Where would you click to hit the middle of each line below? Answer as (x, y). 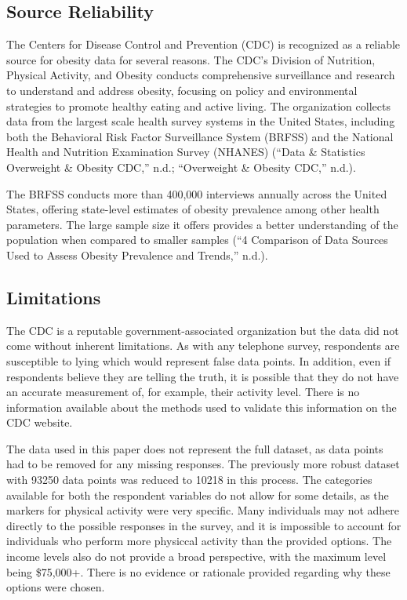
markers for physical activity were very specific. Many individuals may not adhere (203, 510)
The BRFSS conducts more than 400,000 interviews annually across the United (197, 193)
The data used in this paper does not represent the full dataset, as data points (195, 448)
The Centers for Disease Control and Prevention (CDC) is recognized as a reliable (203, 44)
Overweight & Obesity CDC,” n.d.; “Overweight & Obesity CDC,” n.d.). (181, 167)
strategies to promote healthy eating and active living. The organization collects (198, 105)
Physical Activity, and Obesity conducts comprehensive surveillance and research (201, 75)
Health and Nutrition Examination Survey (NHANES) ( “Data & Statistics (186, 152)
